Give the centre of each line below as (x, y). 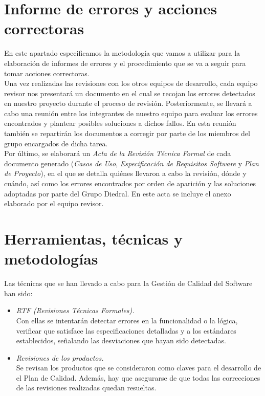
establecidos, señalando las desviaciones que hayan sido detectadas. (121, 340)
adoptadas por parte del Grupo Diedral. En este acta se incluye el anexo (118, 193)
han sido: (18, 293)
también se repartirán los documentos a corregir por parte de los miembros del (127, 133)
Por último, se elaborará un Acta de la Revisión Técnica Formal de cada (118, 153)
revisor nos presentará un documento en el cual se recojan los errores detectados (130, 93)
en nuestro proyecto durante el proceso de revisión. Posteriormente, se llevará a (128, 103)
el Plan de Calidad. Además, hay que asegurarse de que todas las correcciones (138, 377)
